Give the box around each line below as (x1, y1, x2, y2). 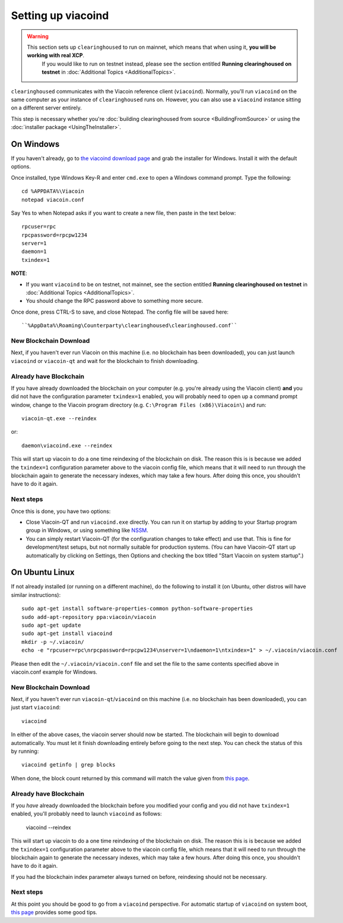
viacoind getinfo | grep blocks (21, 762, 116, 768)
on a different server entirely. (11, 104, 82, 111)
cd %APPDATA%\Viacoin (21, 188, 84, 195)
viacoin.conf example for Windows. (11, 668, 98, 675)
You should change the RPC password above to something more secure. (26, 298, 204, 305)
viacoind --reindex (26, 824, 71, 831)
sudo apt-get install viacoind (21, 630, 113, 637)
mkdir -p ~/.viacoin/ (21, 639, 84, 645)
